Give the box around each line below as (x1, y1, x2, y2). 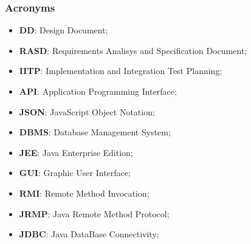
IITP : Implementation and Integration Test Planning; (19, 64, 222, 77)
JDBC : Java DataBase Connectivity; (19, 228, 159, 240)
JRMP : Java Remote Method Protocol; (19, 207, 170, 220)
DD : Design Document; (19, 24, 108, 36)
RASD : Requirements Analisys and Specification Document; (19, 44, 247, 56)
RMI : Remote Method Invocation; (19, 186, 150, 199)
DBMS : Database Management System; (19, 126, 171, 138)
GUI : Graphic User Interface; (19, 166, 131, 179)
